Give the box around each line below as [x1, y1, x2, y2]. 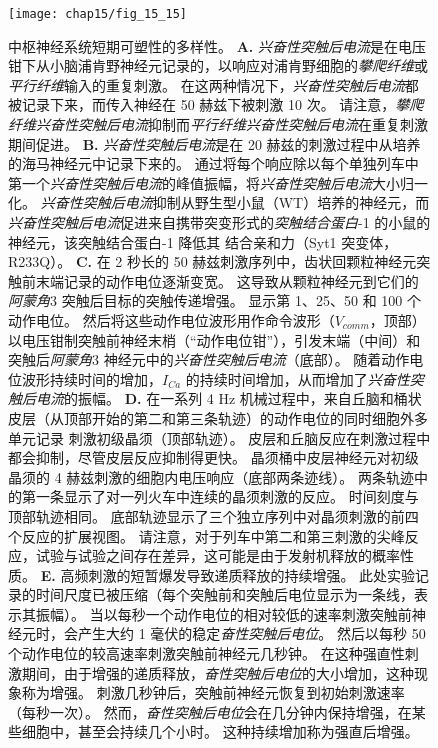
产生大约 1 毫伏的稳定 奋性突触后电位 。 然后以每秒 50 [77, 623, 426, 644]
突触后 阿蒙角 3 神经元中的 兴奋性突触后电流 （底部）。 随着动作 [8, 349, 410, 370]
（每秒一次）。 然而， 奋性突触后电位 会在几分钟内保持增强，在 [8, 701, 412, 722]
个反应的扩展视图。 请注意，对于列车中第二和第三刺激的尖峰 [8, 525, 405, 546]
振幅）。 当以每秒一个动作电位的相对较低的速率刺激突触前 [35, 603, 412, 624]
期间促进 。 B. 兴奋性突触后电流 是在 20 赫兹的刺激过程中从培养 [8, 133, 421, 154]
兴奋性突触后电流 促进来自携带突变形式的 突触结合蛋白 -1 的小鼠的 [8, 212, 431, 232]
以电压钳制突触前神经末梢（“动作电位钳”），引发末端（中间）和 [8, 329, 421, 350]
